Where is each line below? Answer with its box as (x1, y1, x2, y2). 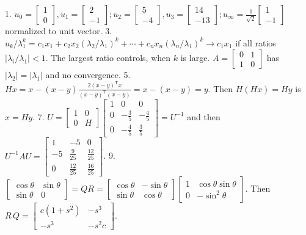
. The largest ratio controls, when (45, 51, 171, 64)
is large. (180, 51, 210, 64)
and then (187, 110, 220, 123)
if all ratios (235, 36, 276, 49)
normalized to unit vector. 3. (5, 24, 112, 37)
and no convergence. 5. (45, 68, 131, 81)
